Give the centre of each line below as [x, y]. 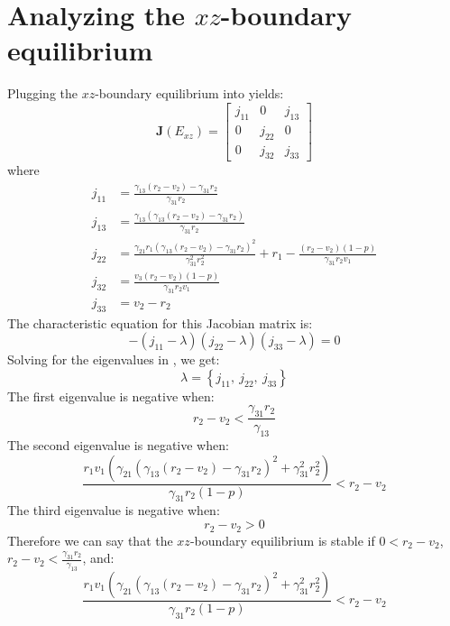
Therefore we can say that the [90, 540]
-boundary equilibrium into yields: [189, 93]
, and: [98, 558]
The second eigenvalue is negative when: [118, 445]
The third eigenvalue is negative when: [114, 510]
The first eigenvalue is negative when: [111, 396]
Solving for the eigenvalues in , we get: [114, 359]
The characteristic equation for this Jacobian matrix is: [160, 322]
